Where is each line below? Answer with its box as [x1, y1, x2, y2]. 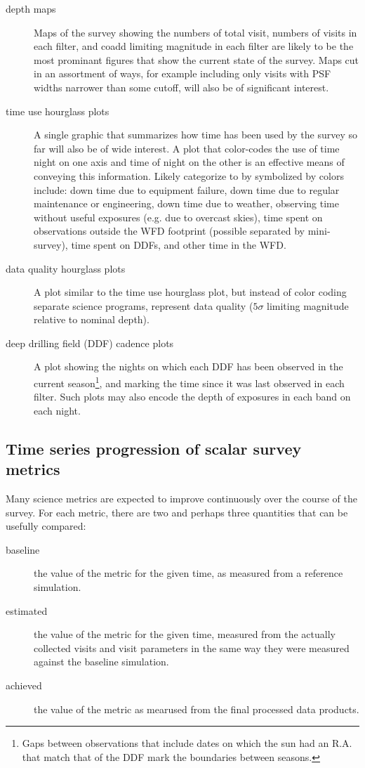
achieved [6, 678, 42, 693]
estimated [6, 603, 48, 618]
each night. [34, 403, 81, 417]
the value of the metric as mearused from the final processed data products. [34, 701, 359, 716]
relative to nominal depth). [34, 312, 150, 327]
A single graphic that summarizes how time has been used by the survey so [34, 127, 358, 142]
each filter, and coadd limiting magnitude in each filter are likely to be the [34, 39, 354, 53]
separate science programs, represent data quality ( [34, 298, 253, 313]
